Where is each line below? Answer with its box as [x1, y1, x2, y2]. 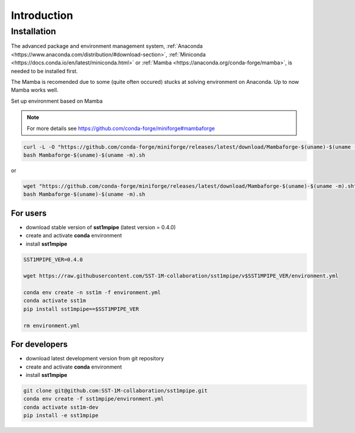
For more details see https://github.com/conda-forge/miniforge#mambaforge [27, 125, 215, 132]
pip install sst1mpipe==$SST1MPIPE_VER [23, 305, 139, 312]
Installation [11, 26, 56, 37]
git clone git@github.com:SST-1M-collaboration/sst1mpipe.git [23, 387, 208, 394]
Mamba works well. [11, 86, 59, 94]
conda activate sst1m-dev [23, 403, 99, 411]
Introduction [11, 9, 73, 22]
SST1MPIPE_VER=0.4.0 [23, 256, 83, 263]
